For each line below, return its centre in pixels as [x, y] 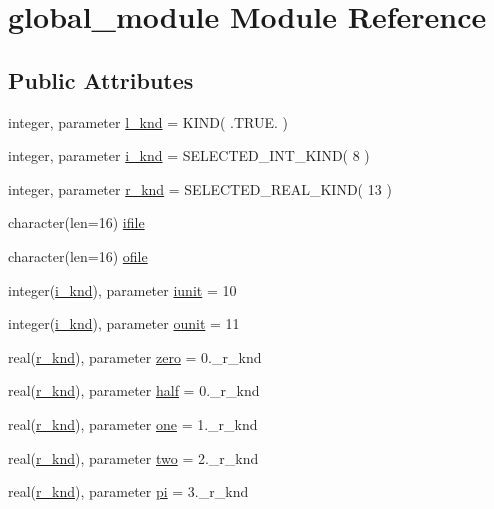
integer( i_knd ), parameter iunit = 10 [122, 289]
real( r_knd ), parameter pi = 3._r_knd [128, 491]
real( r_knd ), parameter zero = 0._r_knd [135, 356]
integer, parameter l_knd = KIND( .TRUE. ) [148, 121]
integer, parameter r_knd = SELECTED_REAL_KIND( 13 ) [200, 188]
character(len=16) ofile [78, 255]
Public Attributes [101, 79]
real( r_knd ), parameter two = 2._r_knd [133, 457]
